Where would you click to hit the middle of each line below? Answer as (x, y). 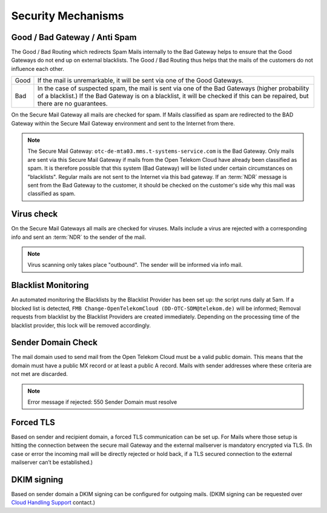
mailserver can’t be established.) (52, 462)
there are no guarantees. (73, 104)
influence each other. (38, 69)
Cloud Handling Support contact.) (53, 503)
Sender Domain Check (54, 343)
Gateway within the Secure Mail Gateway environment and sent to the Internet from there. (123, 123)
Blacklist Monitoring (50, 285)
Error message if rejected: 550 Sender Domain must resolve (102, 402)
